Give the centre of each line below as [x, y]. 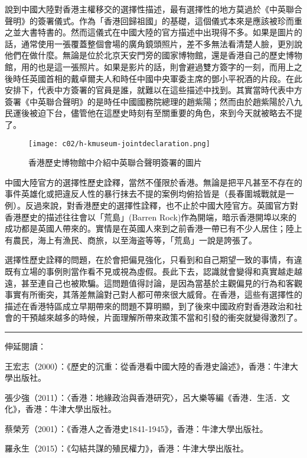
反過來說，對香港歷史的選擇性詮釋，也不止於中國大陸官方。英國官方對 [161, 205]
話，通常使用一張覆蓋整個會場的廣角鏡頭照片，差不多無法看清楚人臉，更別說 [153, 43]
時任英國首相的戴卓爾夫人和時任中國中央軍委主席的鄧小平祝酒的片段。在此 [157, 78]
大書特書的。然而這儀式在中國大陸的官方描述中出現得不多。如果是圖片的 [161, 32]
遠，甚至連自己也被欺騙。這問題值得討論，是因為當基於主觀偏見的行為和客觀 [153, 283]
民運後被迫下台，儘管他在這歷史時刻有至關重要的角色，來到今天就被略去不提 [153, 113]
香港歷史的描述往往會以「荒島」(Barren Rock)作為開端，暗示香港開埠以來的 [151, 217]
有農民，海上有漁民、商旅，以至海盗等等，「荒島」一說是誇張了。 [131, 240]
